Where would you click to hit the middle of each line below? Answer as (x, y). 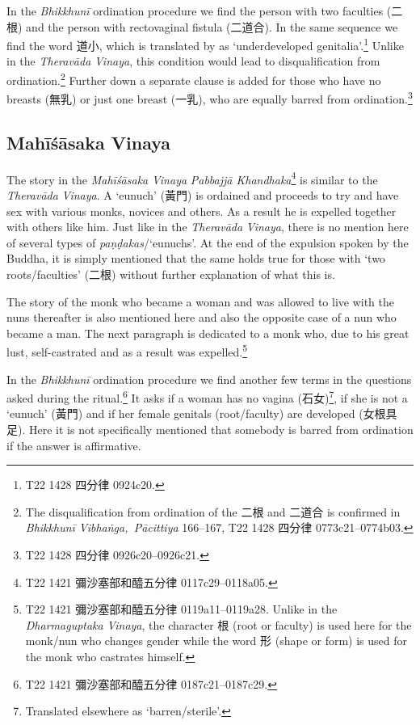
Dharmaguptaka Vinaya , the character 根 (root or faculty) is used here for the (218, 624)
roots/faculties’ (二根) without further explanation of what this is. (171, 274)
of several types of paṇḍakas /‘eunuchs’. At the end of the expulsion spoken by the (208, 242)
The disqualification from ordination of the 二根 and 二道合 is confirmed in (213, 511)
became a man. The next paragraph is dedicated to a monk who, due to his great (208, 333)
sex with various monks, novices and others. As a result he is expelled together (202, 211)
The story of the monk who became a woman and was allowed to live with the (201, 301)
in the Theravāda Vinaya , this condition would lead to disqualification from (193, 61)
